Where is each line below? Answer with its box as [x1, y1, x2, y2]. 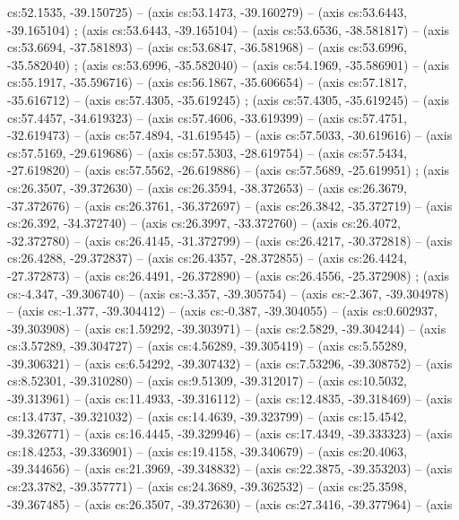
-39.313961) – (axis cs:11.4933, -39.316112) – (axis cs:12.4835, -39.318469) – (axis [7, 389, 453, 408]
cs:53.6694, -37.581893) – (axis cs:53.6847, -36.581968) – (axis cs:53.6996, [7, 38, 408, 56]
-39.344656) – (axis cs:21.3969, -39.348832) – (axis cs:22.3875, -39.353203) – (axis [7, 459, 453, 478]
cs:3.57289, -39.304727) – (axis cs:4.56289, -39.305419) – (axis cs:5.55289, [7, 336, 408, 355]
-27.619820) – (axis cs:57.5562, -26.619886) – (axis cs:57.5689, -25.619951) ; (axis [7, 160, 450, 179]
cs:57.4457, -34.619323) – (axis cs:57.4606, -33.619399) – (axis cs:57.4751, [7, 108, 408, 126]
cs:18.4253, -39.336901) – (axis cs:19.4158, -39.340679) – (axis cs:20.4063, [7, 441, 408, 460]
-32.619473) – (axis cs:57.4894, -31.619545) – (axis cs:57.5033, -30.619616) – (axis [7, 126, 453, 144]
